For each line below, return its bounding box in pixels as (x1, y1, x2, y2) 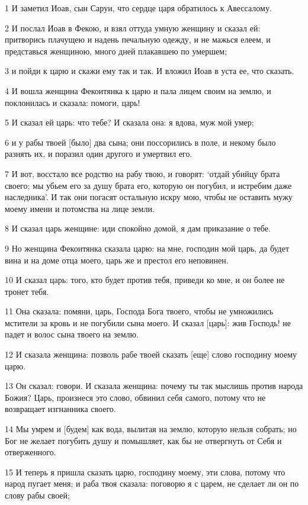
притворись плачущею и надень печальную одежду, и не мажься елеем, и (5, 33, 271, 46)
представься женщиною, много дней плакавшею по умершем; (5, 44, 227, 57)
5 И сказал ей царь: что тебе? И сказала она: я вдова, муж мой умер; (5, 116, 254, 128)
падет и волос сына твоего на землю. (5, 328, 139, 340)
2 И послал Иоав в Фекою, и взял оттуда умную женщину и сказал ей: (5, 21, 261, 34)
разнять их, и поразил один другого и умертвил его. (5, 147, 192, 160)
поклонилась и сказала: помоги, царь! (5, 96, 140, 108)
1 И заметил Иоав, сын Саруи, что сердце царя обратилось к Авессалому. (5, 2, 272, 14)
